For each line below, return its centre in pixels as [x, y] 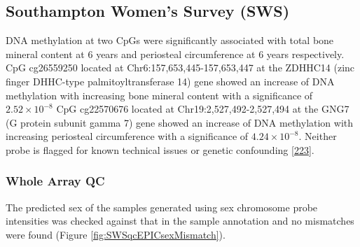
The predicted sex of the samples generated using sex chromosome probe [162, 207]
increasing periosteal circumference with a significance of [127, 136]
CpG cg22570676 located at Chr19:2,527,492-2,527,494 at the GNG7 [203, 109]
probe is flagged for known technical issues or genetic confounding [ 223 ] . [160, 149]
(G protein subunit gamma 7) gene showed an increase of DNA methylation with [180, 122]
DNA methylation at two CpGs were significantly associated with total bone [170, 40]
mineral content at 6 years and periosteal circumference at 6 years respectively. [175, 54]
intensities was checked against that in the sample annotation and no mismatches [180, 221]
